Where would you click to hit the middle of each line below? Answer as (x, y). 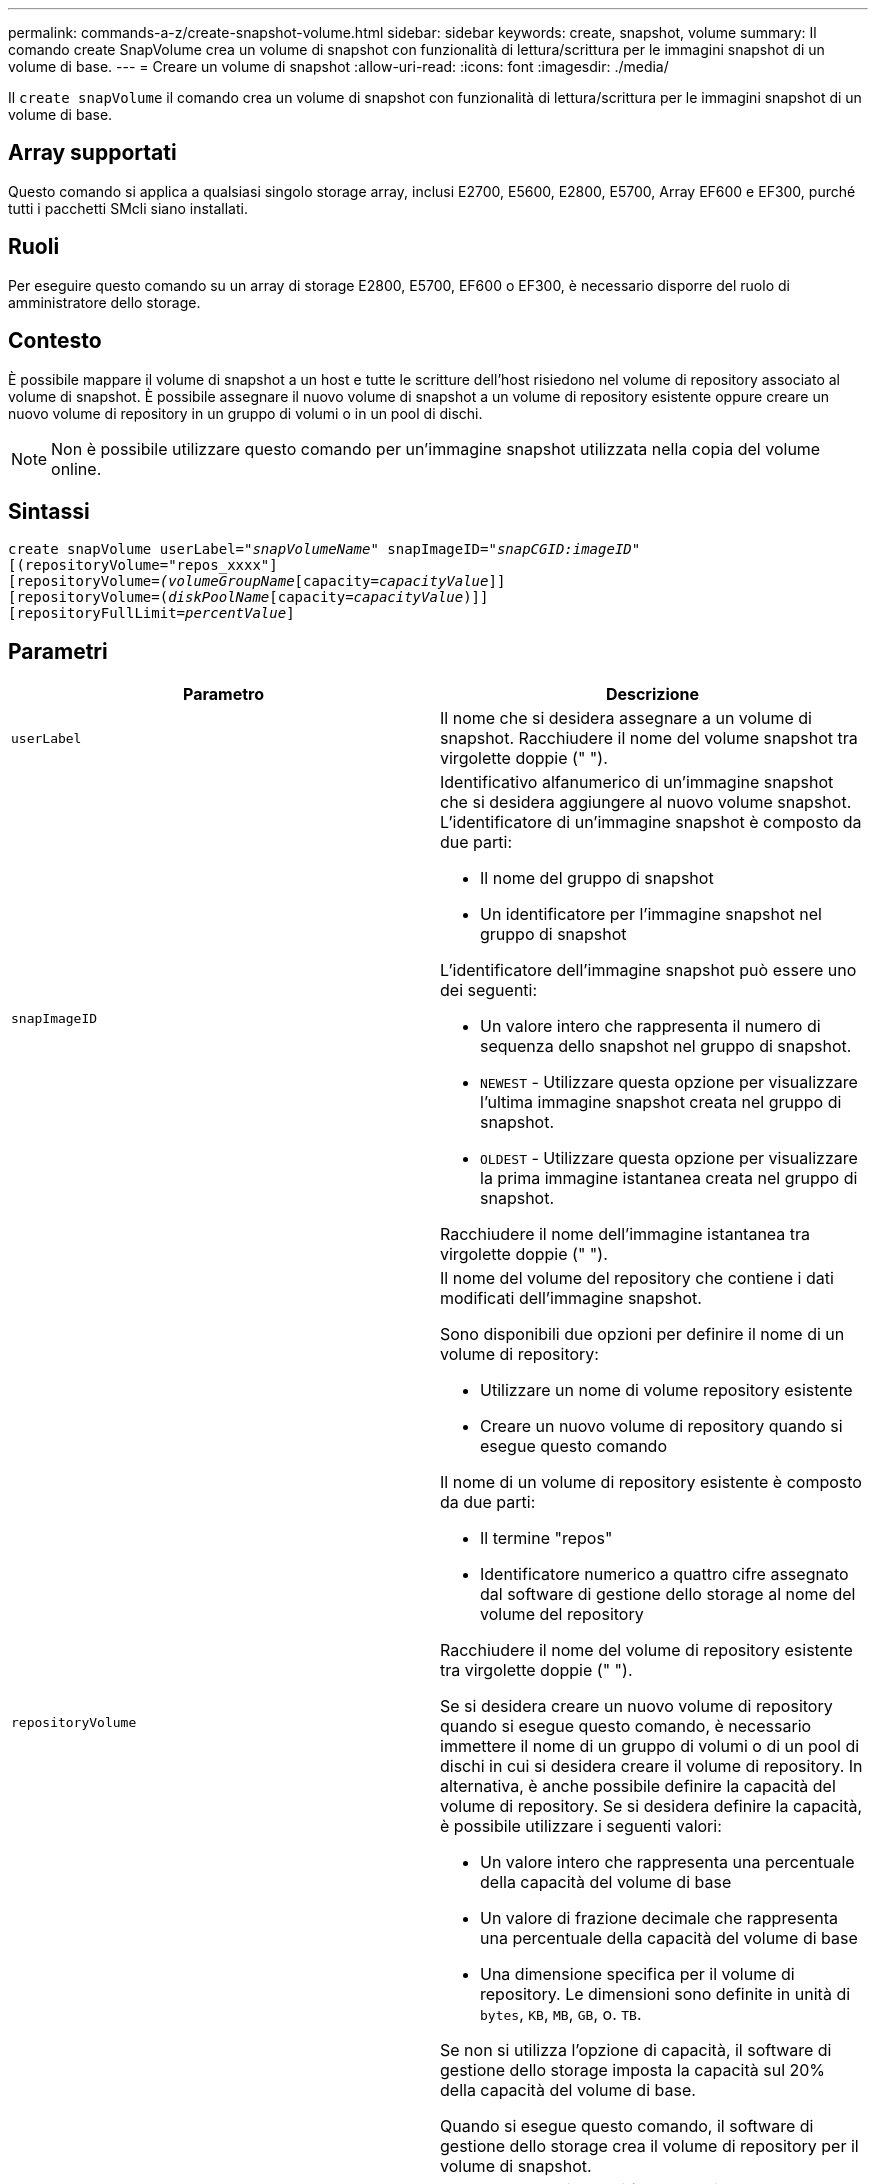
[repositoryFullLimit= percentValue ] (151, 613)
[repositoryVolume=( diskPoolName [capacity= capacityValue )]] (248, 597)
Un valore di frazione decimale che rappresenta (659, 1918)
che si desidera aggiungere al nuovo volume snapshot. (646, 802)
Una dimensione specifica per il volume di (637, 1974)
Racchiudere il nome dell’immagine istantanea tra (625, 1234)
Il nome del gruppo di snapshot (597, 878)
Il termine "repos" (546, 1538)
